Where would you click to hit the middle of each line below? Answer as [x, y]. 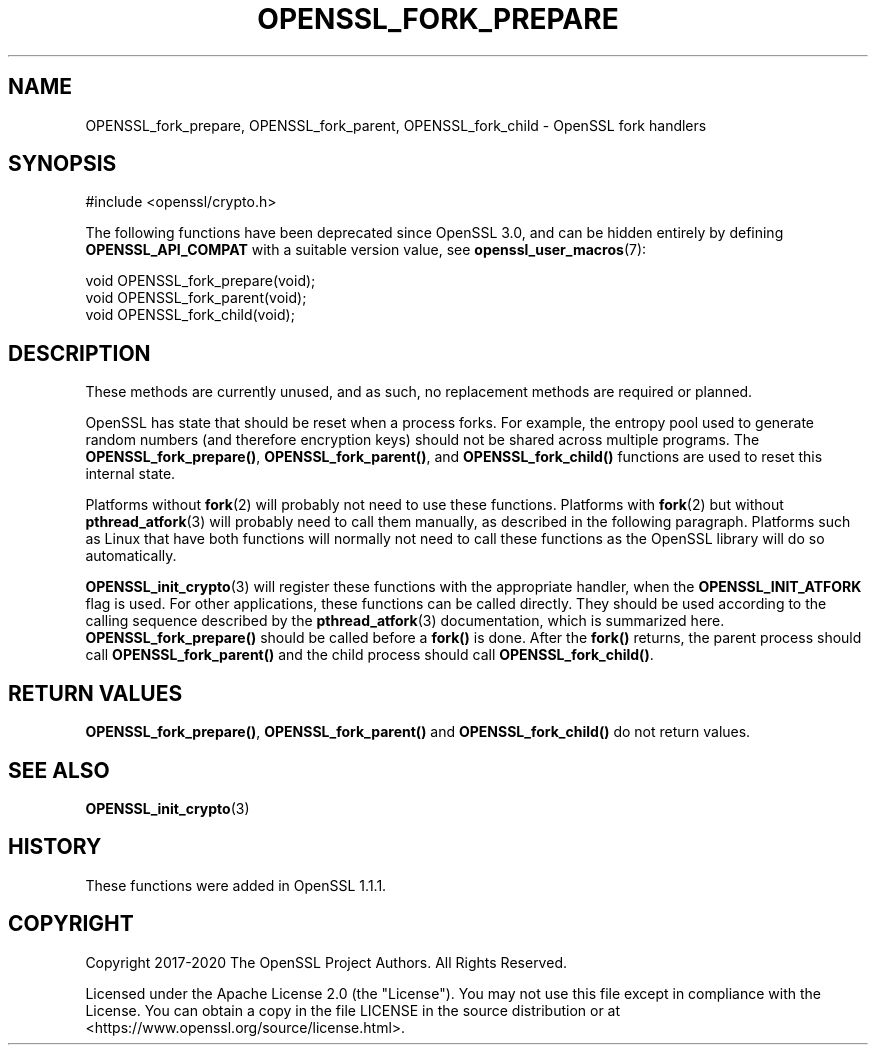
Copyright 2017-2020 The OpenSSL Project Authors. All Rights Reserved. [326, 962]
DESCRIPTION [79, 353]
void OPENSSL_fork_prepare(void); [200, 281]
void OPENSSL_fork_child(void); [190, 315]
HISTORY [55, 847]
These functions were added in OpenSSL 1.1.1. [236, 885]
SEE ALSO [59, 770]
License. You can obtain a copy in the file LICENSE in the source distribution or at [353, 1010]
